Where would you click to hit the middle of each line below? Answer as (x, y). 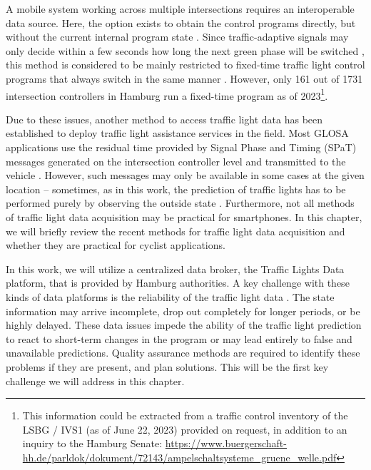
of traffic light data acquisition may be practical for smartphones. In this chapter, (184, 216)
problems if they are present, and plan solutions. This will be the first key (167, 366)
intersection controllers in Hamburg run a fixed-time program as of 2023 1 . (167, 94)
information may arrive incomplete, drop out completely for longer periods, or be (183, 311)
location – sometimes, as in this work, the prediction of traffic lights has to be (176, 189)
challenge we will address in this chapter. (95, 380)
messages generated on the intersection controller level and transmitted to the (176, 161)
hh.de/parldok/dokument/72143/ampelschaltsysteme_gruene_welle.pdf (179, 457)
